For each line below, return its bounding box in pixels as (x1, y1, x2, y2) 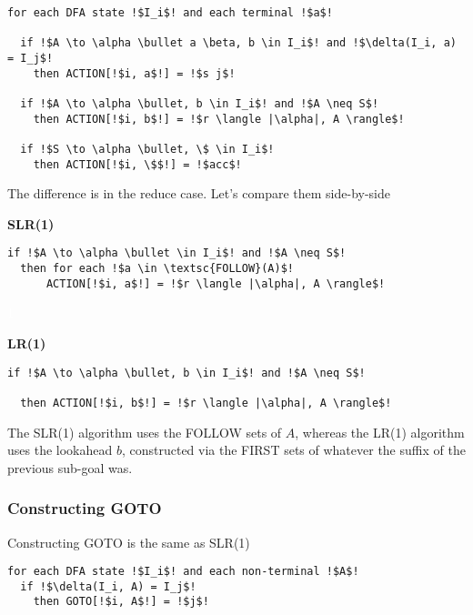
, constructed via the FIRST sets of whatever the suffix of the (121, 440, 466, 459)
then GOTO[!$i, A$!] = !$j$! (33, 595, 209, 609)
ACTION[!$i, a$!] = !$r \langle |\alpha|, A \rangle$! (45, 277, 386, 290)
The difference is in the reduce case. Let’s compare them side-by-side (7, 184, 390, 203)
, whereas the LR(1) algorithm (295, 422, 465, 441)
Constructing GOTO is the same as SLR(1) (7, 532, 250, 551)
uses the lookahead (7, 440, 113, 459)
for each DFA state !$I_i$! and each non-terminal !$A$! (7, 565, 359, 579)
